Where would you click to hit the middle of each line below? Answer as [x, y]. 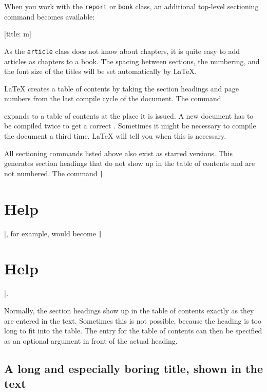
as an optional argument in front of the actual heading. [91, 340]
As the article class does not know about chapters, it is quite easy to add [122, 51]
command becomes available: [50, 16]
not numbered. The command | [54, 173]
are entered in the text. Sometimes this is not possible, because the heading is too [133, 320]
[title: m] [18, 34]
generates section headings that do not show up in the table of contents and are [130, 163]
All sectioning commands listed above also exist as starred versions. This [118, 153]
